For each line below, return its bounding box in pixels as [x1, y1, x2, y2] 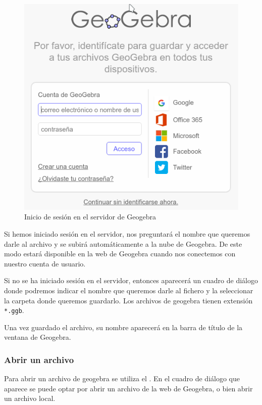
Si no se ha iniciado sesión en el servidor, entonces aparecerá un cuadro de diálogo [4, 275, 258, 286]
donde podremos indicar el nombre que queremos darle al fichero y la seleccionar [4, 285, 253, 296]
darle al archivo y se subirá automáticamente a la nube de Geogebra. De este [4, 238, 242, 249]
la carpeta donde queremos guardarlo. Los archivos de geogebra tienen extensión [4, 295, 253, 305]
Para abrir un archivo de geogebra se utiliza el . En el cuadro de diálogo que [4, 373, 240, 384]
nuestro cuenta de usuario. [4, 258, 86, 268]
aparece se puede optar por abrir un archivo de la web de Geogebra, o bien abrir [4, 383, 253, 393]
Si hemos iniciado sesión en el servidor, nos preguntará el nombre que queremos [4, 229, 250, 239]
